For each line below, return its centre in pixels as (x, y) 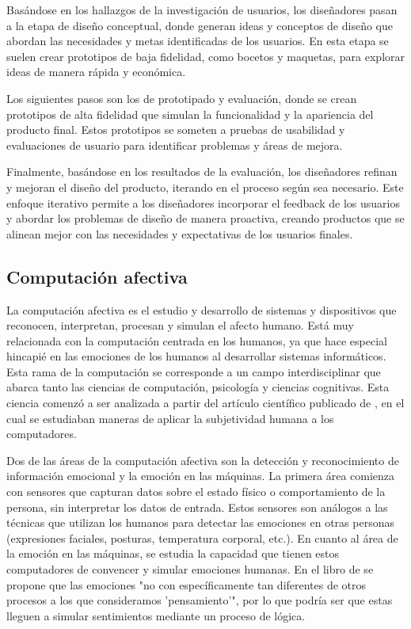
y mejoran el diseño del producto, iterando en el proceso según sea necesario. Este (205, 187)
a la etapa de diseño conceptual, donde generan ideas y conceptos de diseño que (200, 25)
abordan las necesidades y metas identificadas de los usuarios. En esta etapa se (198, 41)
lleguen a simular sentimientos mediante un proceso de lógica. (156, 615)
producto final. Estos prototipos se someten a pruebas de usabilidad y (176, 130)
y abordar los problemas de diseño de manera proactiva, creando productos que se (205, 218)
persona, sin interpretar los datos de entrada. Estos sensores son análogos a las (197, 507)
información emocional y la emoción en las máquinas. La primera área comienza (201, 476)
